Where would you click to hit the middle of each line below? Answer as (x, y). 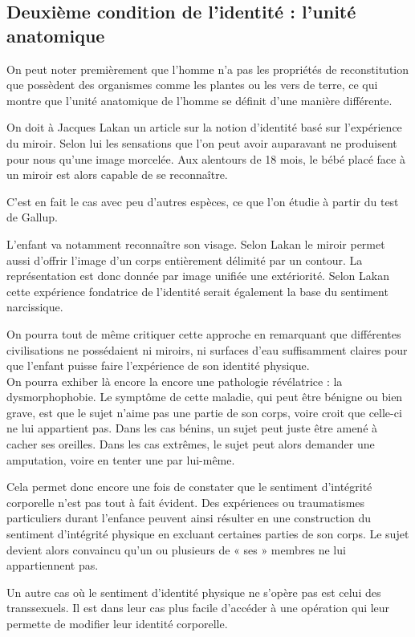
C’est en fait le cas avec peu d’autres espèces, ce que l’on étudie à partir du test (203, 201)
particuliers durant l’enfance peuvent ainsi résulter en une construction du (189, 518)
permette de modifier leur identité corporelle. (117, 623)
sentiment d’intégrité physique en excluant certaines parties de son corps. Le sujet (208, 534)
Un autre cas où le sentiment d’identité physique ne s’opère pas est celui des (194, 592)
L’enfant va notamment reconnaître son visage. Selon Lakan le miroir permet (196, 243)
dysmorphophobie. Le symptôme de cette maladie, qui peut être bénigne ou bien (205, 397)
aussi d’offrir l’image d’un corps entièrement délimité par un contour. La (185, 260)
